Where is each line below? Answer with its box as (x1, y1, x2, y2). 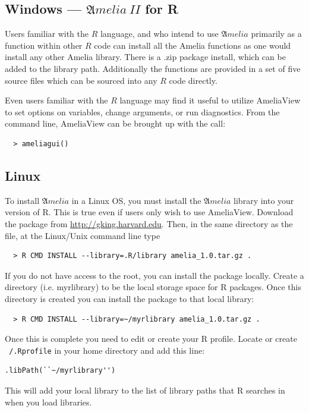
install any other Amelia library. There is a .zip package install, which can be (5, 51, 286, 63)
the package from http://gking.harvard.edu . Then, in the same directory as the (5, 217, 293, 229)
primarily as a (251, 27, 302, 40)
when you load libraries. (5, 395, 92, 408)
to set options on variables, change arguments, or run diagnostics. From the (5, 105, 280, 118)
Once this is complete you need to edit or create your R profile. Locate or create (5, 332, 297, 345)
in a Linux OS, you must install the (71, 194, 201, 206)
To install (5, 194, 40, 206)
